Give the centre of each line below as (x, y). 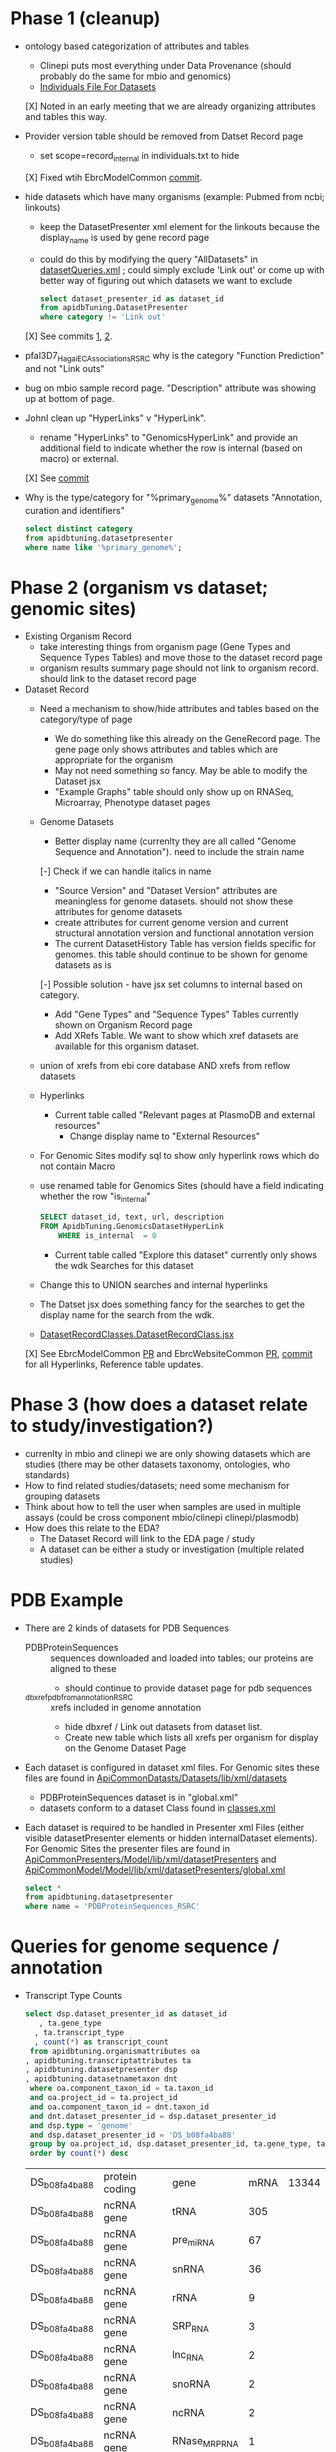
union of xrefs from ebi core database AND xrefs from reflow (165, 1066)
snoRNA (191, 2384)
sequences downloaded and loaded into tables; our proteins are (181, 1658)
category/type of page (86, 719)
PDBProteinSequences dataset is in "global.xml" (139, 1797)
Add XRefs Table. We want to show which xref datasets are (176, 1036)
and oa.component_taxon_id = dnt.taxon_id (119, 2107)
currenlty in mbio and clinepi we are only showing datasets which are (167, 1453)
